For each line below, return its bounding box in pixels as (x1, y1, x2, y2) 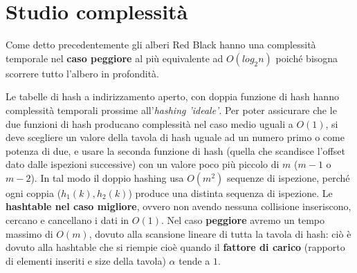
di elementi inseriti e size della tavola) (6, 253, 166, 267)
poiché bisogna (275, 50, 338, 65)
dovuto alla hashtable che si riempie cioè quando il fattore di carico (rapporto (6, 240, 345, 254)
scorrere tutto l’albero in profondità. (6, 66, 159, 80)
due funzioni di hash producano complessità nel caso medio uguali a (6, 116, 293, 131)
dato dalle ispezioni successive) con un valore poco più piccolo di (6, 157, 280, 171)
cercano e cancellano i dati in (6, 213, 129, 227)
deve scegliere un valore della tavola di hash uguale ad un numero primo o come (6, 130, 345, 144)
